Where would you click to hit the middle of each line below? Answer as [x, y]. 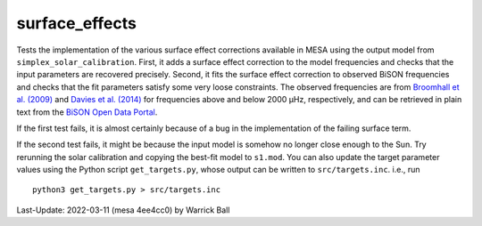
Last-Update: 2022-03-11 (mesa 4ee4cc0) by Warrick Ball [123, 210]
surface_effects [77, 23]
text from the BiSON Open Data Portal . [87, 112]
